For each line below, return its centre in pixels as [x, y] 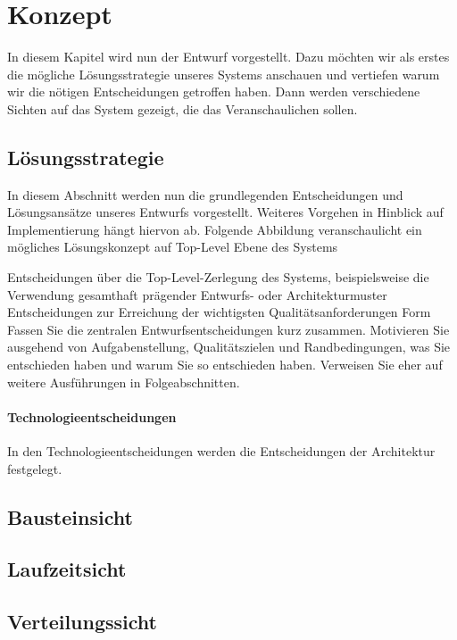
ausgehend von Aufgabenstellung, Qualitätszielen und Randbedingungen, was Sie [229, 347]
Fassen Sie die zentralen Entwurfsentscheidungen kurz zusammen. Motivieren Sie [228, 329]
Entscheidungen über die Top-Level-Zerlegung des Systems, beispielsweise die [218, 277]
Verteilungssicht [82, 622]
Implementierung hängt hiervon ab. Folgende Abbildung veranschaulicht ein [215, 229]
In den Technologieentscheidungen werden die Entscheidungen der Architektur [221, 451]
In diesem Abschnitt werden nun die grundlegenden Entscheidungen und [205, 194]
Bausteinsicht [70, 516]
